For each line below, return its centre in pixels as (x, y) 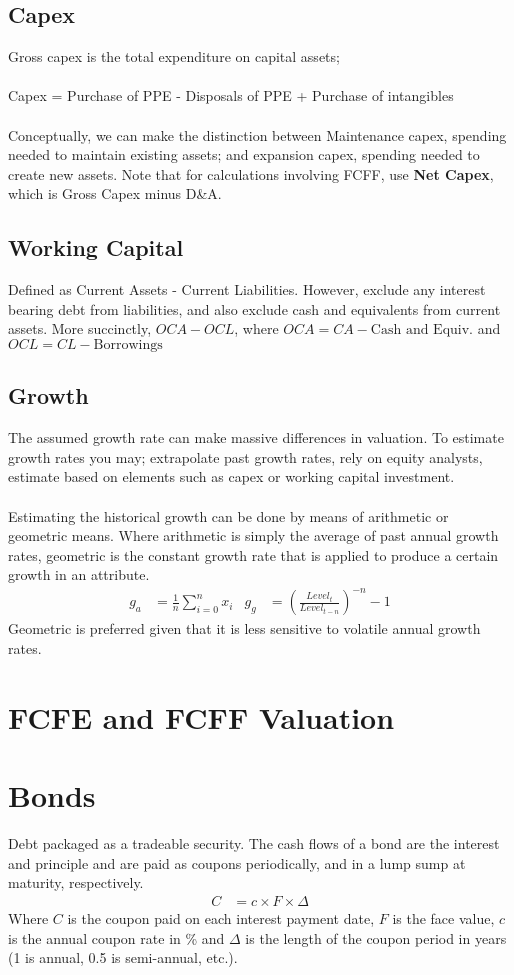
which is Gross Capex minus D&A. (115, 193)
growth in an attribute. (79, 574)
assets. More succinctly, (80, 328)
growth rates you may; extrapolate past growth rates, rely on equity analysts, (245, 456)
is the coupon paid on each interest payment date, (221, 917)
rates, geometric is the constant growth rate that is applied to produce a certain (253, 554)
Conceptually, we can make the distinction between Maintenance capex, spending (257, 134)
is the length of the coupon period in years (376, 937)
